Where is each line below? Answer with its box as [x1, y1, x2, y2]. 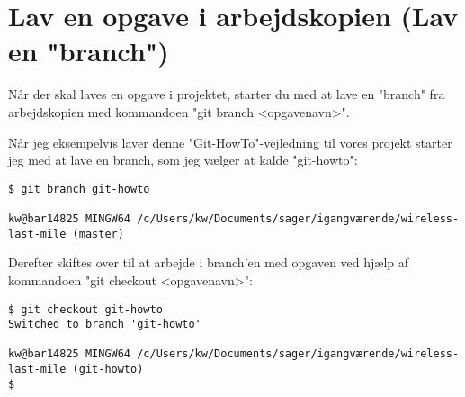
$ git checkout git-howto [8, 302, 163, 316]
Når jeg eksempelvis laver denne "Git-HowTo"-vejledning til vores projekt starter [8, 132, 452, 151]
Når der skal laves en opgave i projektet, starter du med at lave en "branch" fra [8, 85, 445, 104]
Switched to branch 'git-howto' [8, 318, 201, 331]
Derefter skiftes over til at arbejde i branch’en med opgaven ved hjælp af [8, 253, 409, 272]
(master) [72, 227, 124, 240]
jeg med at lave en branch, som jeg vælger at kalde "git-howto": [8, 150, 358, 169]
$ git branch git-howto [8, 182, 150, 195]
